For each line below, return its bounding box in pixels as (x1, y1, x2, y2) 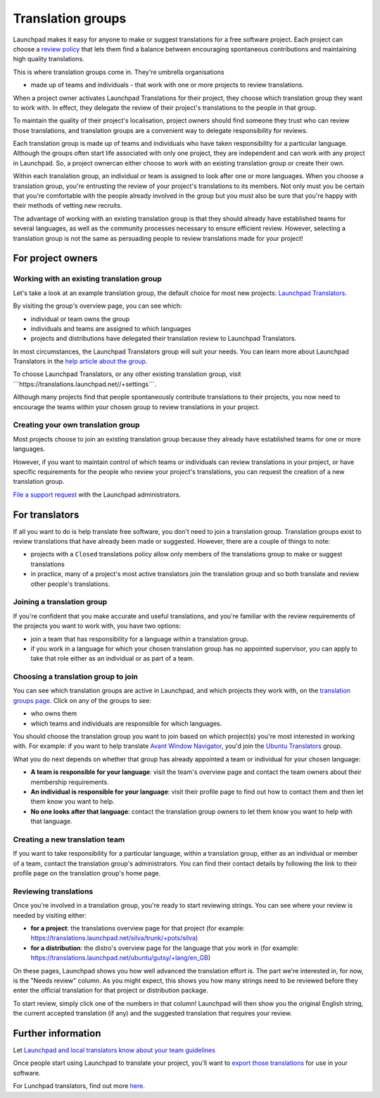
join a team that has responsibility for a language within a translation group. (30, 635, 249, 643)
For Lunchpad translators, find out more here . (13, 1082, 146, 1090)
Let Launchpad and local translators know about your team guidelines (13, 1046, 216, 1054)
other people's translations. (30, 580, 110, 588)
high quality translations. (13, 55, 84, 63)
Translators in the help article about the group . (13, 357, 148, 366)
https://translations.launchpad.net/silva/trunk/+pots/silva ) (30, 934, 198, 942)
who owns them (30, 709, 77, 718)
